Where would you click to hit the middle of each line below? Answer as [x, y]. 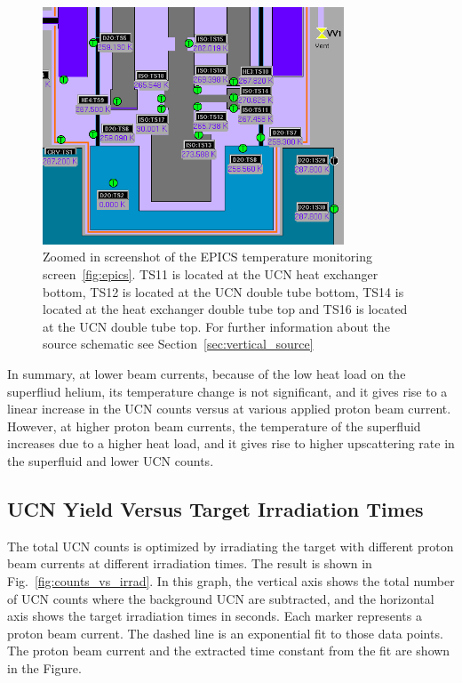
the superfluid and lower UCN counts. [111, 460]
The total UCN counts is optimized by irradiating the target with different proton [231, 546]
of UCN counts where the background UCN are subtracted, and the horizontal [221, 598]
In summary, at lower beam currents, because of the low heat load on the [207, 374]
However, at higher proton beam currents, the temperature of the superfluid [214, 426]
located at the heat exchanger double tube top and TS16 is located [225, 309]
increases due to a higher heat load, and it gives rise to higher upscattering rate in [231, 443]
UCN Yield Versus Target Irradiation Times [215, 508]
